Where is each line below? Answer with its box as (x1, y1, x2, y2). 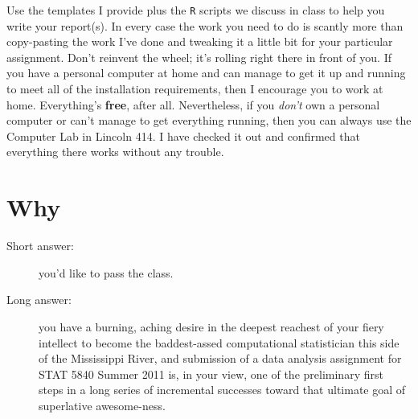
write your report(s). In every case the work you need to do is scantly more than (6, 17, 404, 34)
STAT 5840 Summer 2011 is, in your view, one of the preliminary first (39, 365, 383, 382)
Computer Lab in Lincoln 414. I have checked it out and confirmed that (6, 127, 360, 144)
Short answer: (6, 237, 74, 254)
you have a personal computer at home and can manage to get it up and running (6, 64, 406, 81)
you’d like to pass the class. (39, 264, 174, 281)
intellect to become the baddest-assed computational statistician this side (39, 334, 400, 351)
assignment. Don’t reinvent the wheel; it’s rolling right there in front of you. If (6, 48, 391, 65)
